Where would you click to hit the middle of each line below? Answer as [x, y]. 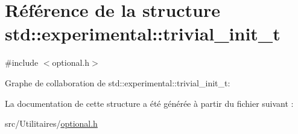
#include [22, 62]
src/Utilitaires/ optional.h [51, 123]
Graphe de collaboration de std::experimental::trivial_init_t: [118, 82]
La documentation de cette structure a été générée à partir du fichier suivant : [149, 103]
